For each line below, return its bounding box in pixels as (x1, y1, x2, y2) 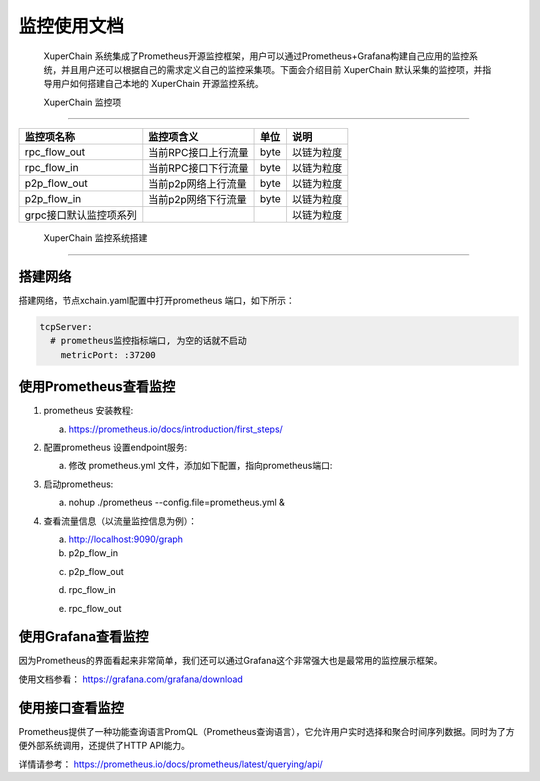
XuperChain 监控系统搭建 (43, 232, 148, 244)
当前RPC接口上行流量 (148, 146, 249, 160)
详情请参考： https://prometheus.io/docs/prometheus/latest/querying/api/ (18, 758, 324, 770)
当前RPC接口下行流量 (148, 161, 249, 175)
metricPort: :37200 (60, 349, 157, 360)
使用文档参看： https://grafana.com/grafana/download (18, 673, 244, 685)
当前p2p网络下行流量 (148, 193, 247, 207)
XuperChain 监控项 (43, 96, 122, 108)
